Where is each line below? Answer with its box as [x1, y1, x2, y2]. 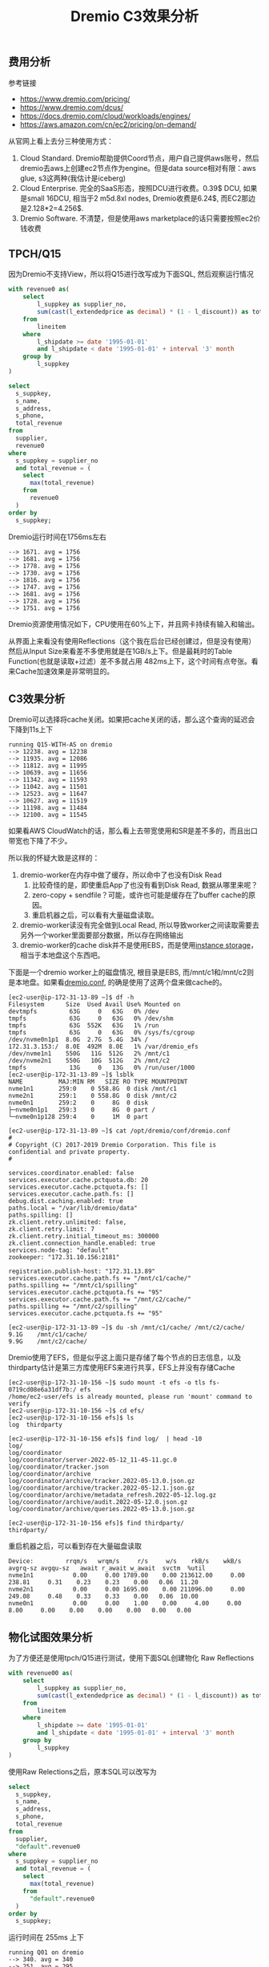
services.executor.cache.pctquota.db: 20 [8, 1177, 149, 1185]
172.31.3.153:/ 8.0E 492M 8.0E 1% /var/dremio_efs [8, 1042, 199, 1051]
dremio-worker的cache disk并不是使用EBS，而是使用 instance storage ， [19, 941, 258, 950]
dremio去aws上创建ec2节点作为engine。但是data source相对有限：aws [19, 163, 256, 173]
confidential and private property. [8, 1148, 130, 1156]
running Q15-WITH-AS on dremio [8, 741, 113, 749]
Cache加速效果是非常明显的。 [14, 666, 114, 676]
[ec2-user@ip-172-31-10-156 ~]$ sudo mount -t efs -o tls [8, 1379, 206, 1387]
